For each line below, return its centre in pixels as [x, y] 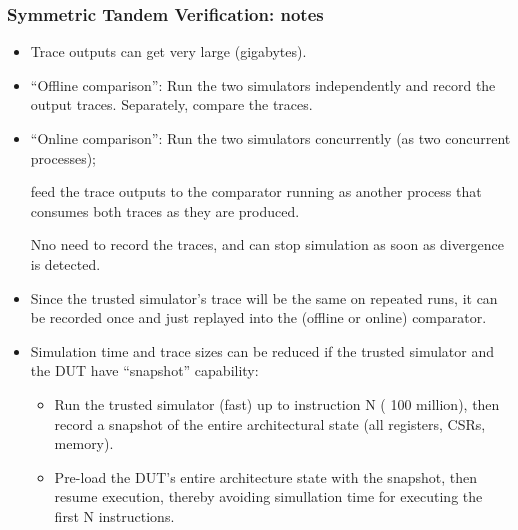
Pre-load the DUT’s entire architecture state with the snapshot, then [265, 476]
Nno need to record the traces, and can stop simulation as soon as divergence [267, 244]
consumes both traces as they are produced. [165, 210]
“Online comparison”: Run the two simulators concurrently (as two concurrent [270, 138]
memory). [84, 443]
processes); [63, 157]
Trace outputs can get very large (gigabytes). [168, 51]
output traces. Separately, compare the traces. [171, 104]
